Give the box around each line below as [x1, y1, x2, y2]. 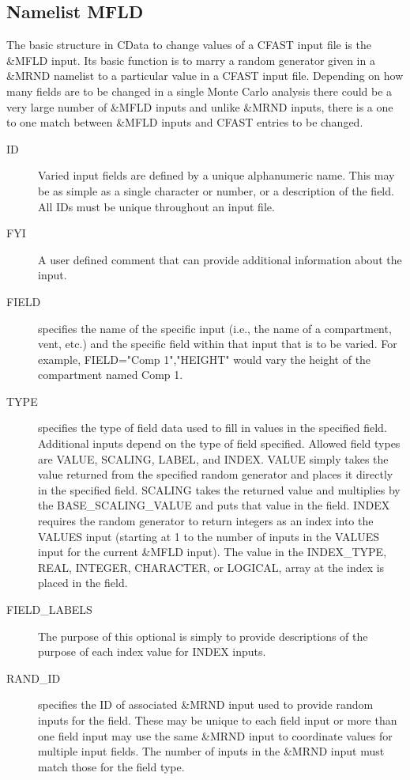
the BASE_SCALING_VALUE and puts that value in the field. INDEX [38, 497, 390, 513]
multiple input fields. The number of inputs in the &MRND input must [38, 743, 385, 759]
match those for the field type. [38, 758, 185, 774]
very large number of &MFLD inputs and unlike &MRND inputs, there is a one [6, 98, 393, 115]
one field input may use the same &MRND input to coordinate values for [38, 727, 393, 744]
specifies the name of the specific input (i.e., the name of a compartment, [38, 320, 392, 336]
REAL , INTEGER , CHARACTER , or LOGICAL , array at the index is [38, 558, 385, 575]
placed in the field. [38, 574, 128, 591]
